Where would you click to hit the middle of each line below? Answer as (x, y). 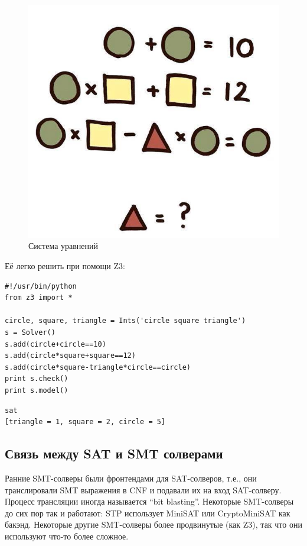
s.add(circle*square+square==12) (70, 356)
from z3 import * (39, 298)
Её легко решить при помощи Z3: (65, 266)
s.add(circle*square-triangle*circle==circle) (98, 367)
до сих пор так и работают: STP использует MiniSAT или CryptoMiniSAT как (148, 513)
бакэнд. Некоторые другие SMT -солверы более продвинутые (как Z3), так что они (153, 524)
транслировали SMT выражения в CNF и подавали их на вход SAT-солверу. (143, 490)
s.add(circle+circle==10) (55, 344)
